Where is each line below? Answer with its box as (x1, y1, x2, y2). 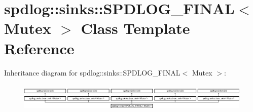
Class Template (81, 18, 190, 39)
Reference (4, 38, 75, 58)
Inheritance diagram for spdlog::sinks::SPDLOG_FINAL (4, 67, 180, 78)
